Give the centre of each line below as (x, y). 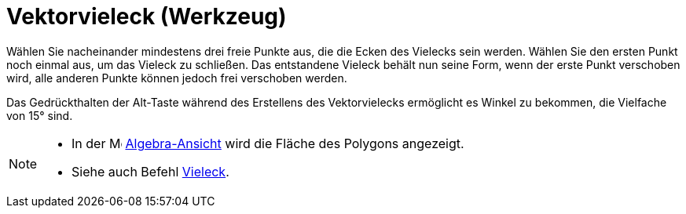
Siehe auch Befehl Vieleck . (150, 171)
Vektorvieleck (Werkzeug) (147, 16)
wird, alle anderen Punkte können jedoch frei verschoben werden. (177, 78)
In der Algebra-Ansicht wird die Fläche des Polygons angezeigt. (268, 143)
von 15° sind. (40, 115)
